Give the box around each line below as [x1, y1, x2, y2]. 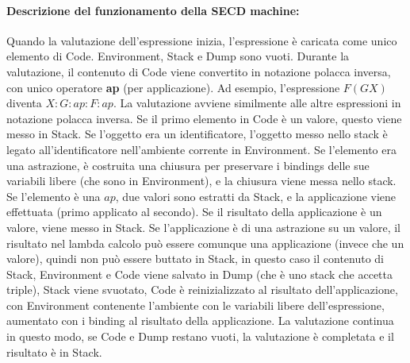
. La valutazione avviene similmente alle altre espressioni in [113, 95, 401, 111]
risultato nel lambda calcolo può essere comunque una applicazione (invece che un [6, 234, 404, 251]
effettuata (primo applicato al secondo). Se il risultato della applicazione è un [6, 203, 382, 220]
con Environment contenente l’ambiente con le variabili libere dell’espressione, [6, 296, 385, 313]
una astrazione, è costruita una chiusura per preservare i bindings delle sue [6, 156, 370, 173]
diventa [6, 95, 42, 111]
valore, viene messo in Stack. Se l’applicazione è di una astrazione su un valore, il [6, 218, 401, 235]
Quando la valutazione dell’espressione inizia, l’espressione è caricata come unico [6, 32, 397, 48]
